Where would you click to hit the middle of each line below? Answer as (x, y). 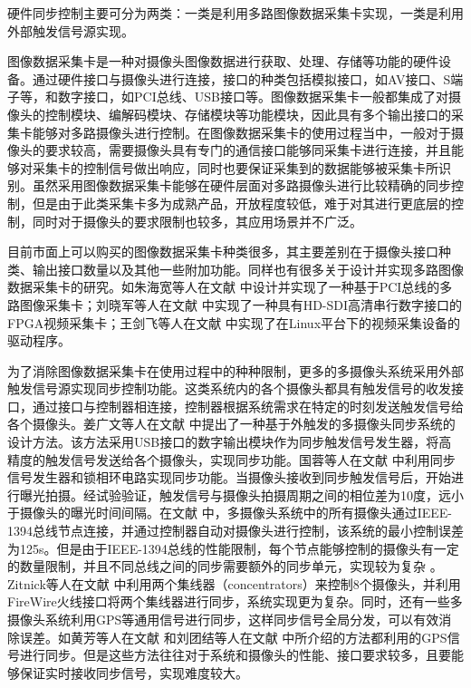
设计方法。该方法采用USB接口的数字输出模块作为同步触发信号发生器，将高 (230, 442)
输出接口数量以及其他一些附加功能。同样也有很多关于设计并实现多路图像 (248, 269)
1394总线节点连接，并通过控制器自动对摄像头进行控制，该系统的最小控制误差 (235, 531)
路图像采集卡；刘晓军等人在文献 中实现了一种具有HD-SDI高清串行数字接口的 (235, 304)
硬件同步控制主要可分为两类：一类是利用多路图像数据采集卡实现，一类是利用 (235, 13)
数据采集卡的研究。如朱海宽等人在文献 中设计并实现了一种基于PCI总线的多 (230, 287)
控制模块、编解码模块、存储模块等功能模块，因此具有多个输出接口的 (248, 114)
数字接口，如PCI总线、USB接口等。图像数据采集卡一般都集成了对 (253, 97)
